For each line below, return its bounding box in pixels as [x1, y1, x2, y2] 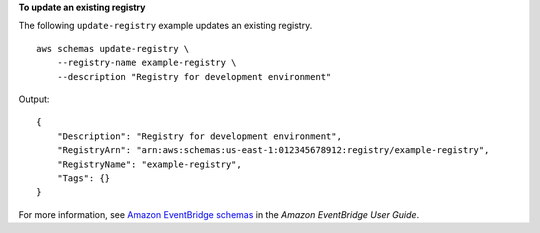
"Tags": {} [56, 172, 111, 184]
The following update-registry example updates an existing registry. [18, 20, 313, 32]
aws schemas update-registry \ [36, 43, 190, 54]
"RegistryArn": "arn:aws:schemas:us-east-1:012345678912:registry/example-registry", [56, 145, 490, 156]
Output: [18, 93, 50, 105]
